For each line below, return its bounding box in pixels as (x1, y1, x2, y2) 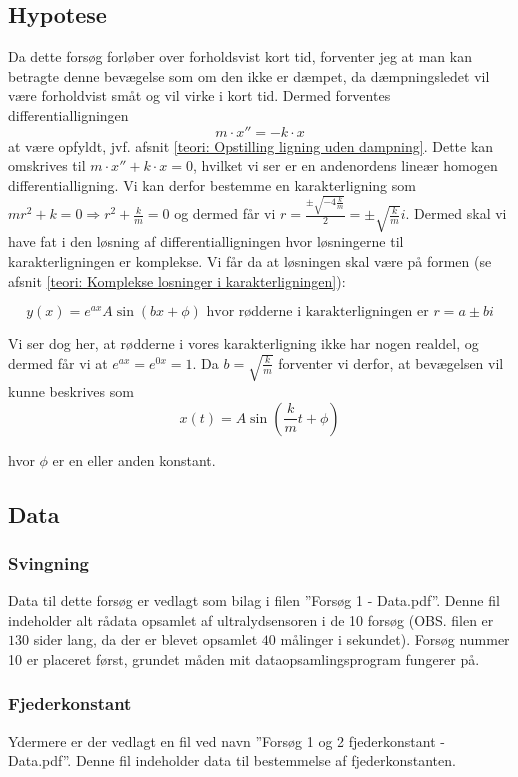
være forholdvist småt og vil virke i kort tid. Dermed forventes (8, 85, 391, 106)
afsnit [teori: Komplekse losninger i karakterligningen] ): (8, 270, 346, 291)
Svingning (8, 550, 89, 575)
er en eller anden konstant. (52, 449, 216, 470)
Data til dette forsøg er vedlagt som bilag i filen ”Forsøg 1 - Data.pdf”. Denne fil (8, 590, 500, 611)
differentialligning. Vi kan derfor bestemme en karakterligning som (8, 174, 416, 195)
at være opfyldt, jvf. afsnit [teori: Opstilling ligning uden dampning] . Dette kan (8, 135, 494, 156)
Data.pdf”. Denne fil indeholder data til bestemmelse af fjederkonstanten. (8, 750, 456, 771)
